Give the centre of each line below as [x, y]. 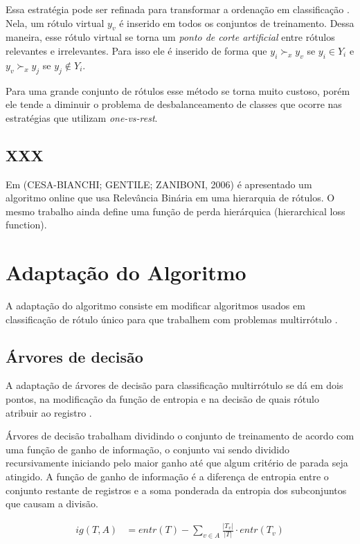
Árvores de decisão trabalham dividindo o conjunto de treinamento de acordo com [180, 436]
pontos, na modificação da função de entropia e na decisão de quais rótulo [162, 399]
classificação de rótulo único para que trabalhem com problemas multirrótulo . [172, 319]
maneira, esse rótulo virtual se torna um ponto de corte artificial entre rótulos [170, 37]
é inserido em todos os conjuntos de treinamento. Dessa [237, 22]
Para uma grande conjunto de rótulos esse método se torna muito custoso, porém [178, 90]
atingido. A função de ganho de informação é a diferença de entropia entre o [167, 477]
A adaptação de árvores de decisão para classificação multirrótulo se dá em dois [174, 385]
